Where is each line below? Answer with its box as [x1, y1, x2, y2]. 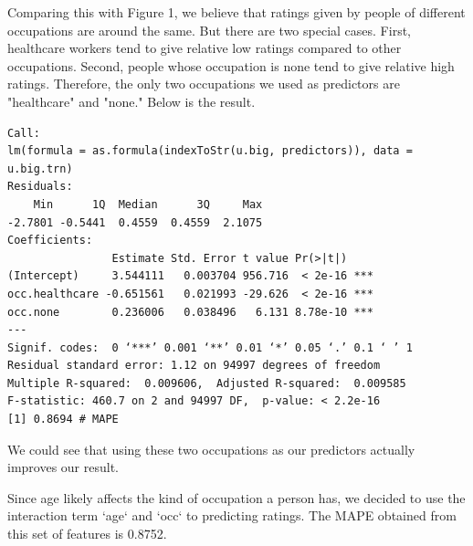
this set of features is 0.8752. [7, 524, 167, 543]
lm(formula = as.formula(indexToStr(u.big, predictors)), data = [7, 144, 413, 158]
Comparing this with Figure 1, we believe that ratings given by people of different [7, 3, 466, 21]
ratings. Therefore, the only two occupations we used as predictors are [7, 74, 400, 93]
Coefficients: [7, 234, 93, 247]
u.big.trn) [7, 162, 73, 175]
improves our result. [7, 457, 119, 477]
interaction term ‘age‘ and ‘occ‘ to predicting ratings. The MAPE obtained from [7, 506, 457, 525]
